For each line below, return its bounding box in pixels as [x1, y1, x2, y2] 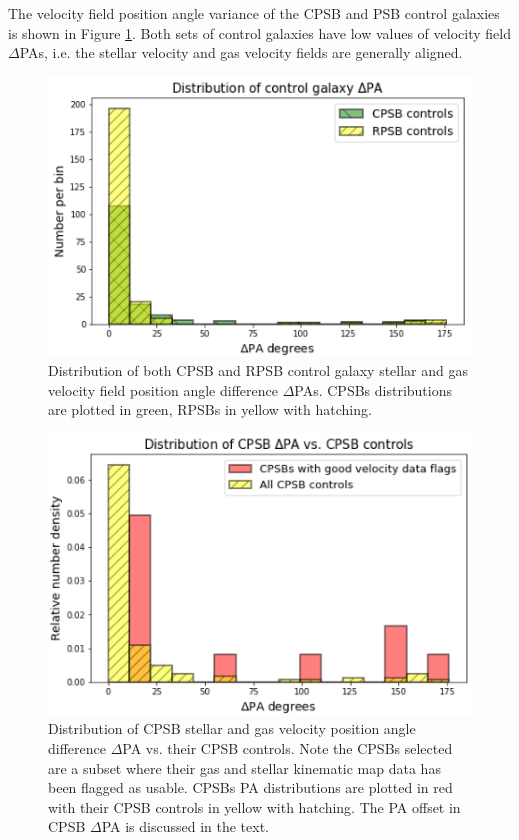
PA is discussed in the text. [101, 816, 269, 837]
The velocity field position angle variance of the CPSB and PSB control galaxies [8, 3, 500, 23]
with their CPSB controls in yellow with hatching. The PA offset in [48, 796, 461, 817]
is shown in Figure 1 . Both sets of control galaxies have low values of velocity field [8, 22, 511, 43]
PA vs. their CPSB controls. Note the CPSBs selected [122, 738, 453, 759]
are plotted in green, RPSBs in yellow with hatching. [48, 399, 372, 420]
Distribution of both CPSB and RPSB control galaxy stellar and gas [48, 359, 469, 380]
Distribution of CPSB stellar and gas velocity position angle [48, 718, 416, 739]
